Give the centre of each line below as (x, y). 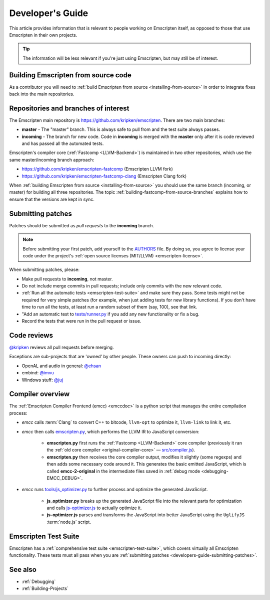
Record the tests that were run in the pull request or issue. (81, 321)
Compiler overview (39, 394)
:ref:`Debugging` (39, 581)
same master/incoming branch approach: (52, 160)
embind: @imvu (38, 373)
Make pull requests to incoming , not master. (67, 279)
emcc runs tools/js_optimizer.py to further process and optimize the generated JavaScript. (115, 490)
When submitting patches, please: (44, 270)
